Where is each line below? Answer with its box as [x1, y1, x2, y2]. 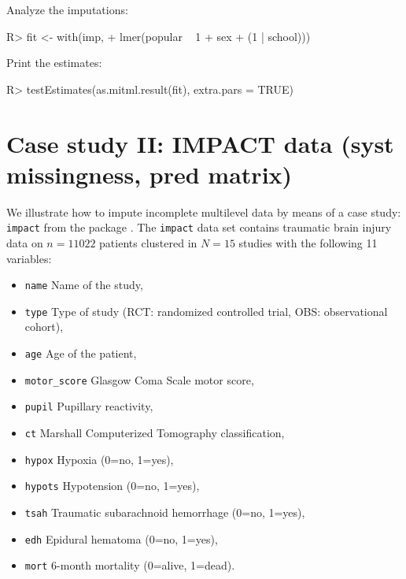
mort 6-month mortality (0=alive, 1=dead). [24, 557, 235, 573]
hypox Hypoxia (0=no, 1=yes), [24, 451, 174, 467]
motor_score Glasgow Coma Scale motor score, [24, 371, 254, 388]
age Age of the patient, [24, 345, 137, 362]
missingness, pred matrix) [6, 158, 293, 190]
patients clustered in [99, 234, 197, 251]
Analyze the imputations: [6, 2, 128, 17]
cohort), [24, 318, 64, 335]
